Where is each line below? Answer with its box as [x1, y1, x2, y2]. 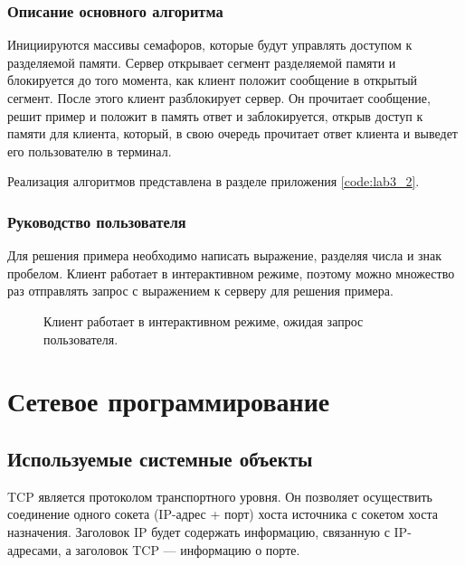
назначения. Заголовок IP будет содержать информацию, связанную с [7, 522, 390, 541]
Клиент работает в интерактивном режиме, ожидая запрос [43, 311, 364, 330]
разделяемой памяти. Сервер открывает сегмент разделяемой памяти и [7, 52, 396, 71]
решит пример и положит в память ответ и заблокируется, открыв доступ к [7, 106, 423, 125]
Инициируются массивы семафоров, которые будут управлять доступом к [7, 35, 413, 54]
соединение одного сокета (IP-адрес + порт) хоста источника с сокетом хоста [7, 504, 438, 523]
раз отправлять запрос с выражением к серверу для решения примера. [7, 281, 394, 300]
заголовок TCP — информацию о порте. [75, 540, 300, 559]
